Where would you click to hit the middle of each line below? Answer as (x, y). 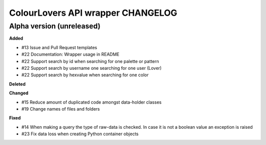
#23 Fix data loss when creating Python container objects (80, 134)
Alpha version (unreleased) (55, 26)
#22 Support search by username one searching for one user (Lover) (92, 68)
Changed (19, 93)
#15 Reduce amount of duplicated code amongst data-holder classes (92, 102)
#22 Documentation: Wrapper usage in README (70, 55)
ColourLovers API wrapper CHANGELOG (93, 13)
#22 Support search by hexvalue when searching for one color (85, 75)
